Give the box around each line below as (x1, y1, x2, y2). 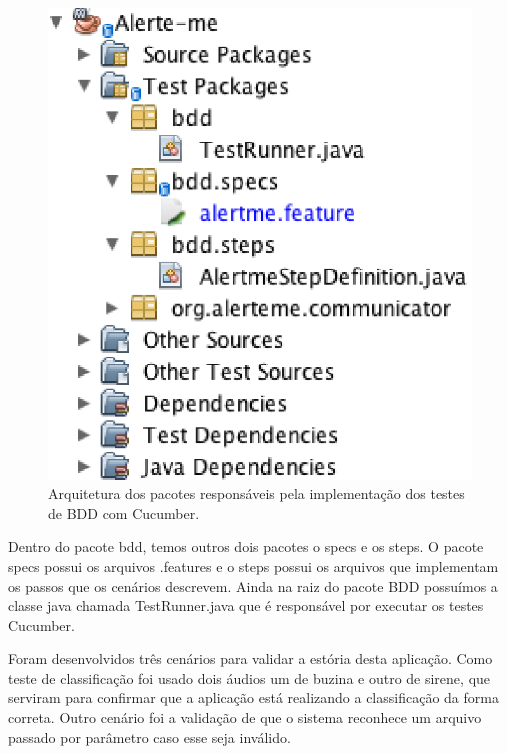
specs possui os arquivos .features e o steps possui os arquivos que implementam (8, 555, 499, 576)
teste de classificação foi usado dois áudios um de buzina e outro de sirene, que (8, 667, 491, 688)
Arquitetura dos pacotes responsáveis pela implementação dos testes (48, 483, 465, 504)
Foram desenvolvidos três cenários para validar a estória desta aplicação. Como (8, 648, 493, 669)
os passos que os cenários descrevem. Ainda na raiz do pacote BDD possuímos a (8, 575, 498, 596)
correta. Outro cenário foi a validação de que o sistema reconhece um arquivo (8, 707, 482, 728)
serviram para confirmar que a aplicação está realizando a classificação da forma (8, 687, 499, 708)
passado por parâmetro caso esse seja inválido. (8, 726, 291, 747)
